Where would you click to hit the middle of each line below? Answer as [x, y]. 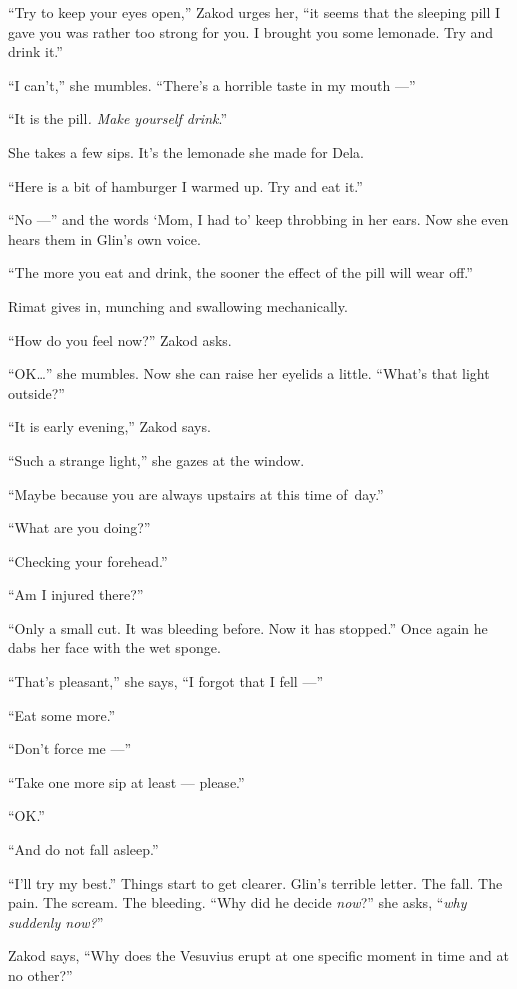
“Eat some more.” [62, 714]
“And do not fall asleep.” [83, 849]
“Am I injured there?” [76, 594]
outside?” [36, 392]
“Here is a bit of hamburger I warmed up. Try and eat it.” [185, 185]
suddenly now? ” [56, 921]
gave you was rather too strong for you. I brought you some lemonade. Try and [251, 31]
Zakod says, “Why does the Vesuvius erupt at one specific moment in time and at [258, 955]
